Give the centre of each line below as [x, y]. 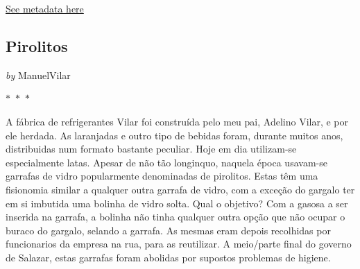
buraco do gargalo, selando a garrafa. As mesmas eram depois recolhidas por [168, 230]
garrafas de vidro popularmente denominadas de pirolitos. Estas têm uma [162, 176]
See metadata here [45, 8]
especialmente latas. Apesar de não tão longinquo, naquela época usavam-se [166, 162]
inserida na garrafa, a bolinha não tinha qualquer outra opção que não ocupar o [175, 217]
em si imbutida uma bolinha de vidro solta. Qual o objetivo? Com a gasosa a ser [177, 203]
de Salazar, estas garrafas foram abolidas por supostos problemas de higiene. [168, 257]
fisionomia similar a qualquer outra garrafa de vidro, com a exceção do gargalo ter [180, 189]
